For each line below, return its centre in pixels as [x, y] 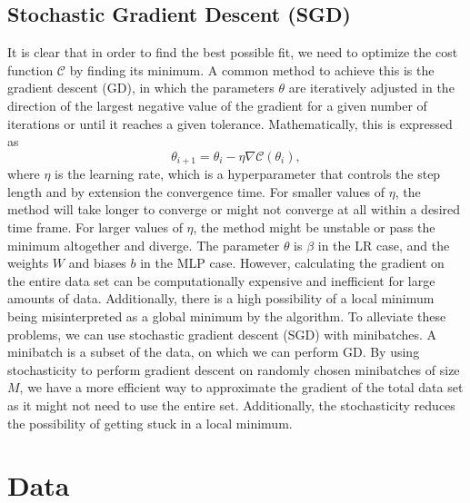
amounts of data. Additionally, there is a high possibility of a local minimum [221, 298]
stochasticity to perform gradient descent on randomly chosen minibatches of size [234, 369]
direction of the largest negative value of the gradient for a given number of [217, 105]
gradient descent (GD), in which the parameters [141, 88]
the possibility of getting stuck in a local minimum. [150, 423]
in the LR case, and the [384, 245]
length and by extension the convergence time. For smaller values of [196, 191]
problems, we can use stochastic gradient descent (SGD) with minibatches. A [222, 334]
